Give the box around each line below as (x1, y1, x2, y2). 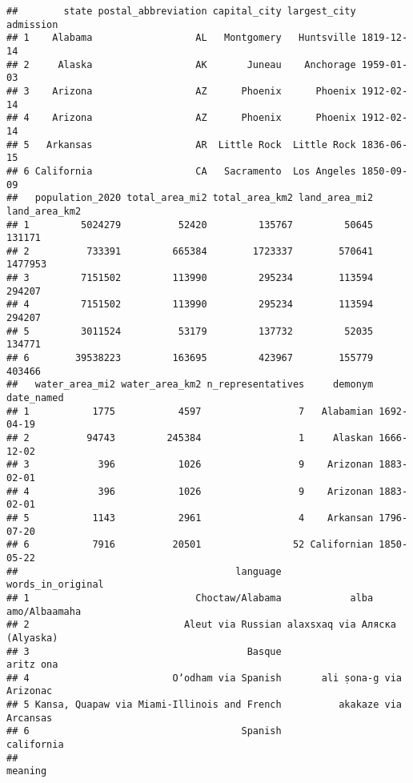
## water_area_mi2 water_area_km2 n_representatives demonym (6, 379, 374, 391)
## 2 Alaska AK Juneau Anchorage (6, 58, 356, 70)
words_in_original (6, 579, 104, 591)
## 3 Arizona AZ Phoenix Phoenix (6, 85, 356, 97)
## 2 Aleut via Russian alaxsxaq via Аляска (6, 619, 396, 631)
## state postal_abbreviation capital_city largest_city (6, 6, 356, 17)
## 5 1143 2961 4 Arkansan (6, 512, 374, 524)
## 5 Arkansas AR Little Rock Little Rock (6, 139, 356, 151)
